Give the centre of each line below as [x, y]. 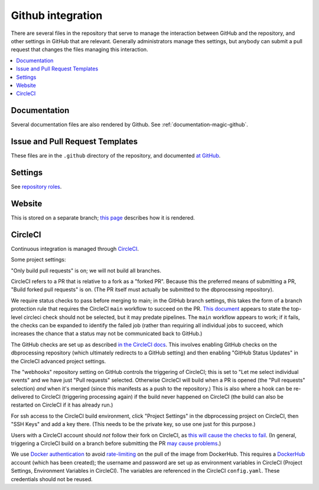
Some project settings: [38, 260]
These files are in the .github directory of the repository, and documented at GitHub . [116, 156]
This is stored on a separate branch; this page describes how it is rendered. [103, 217]
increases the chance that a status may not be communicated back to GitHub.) [107, 334]
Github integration [57, 15]
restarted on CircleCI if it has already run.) [62, 405]
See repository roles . [36, 187]
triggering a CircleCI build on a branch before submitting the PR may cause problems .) [116, 443]
